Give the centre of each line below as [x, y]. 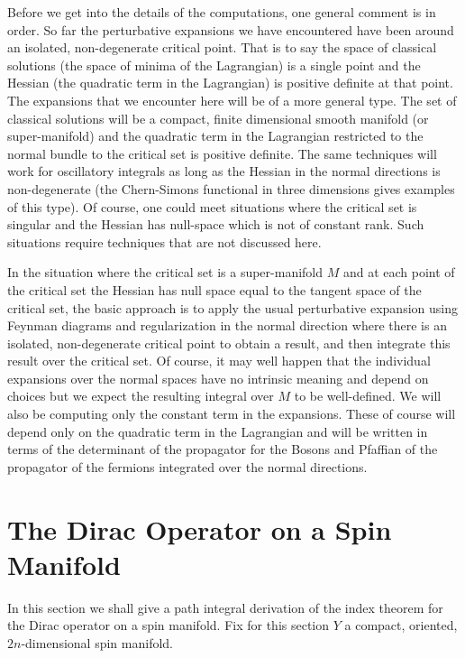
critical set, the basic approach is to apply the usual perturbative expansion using [232, 307]
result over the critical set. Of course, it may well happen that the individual [219, 361]
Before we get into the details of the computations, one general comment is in [222, 12]
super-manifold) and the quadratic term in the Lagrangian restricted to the [215, 136]
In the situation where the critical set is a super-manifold [165, 272]
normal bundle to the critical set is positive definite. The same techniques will [222, 153]
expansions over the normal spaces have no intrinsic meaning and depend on [218, 378]
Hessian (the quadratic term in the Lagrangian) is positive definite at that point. [230, 83]
